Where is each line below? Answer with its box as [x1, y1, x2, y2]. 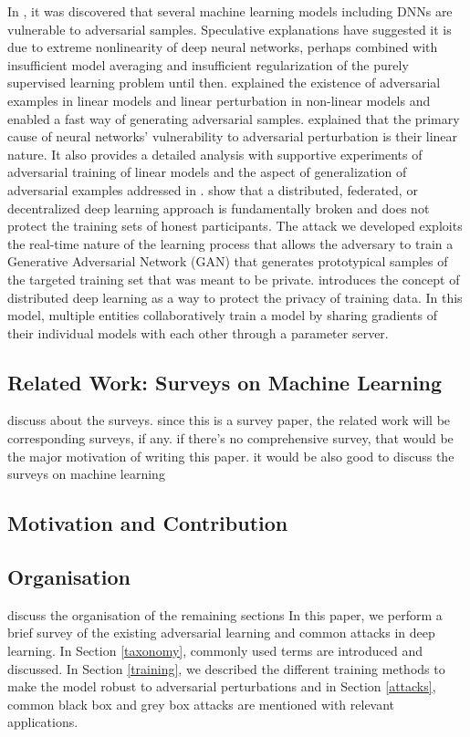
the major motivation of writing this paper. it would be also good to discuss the [7, 446, 454, 465]
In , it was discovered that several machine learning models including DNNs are [7, 2, 453, 20]
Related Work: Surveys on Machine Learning [7, 368, 443, 396]
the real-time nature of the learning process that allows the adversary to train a [7, 234, 454, 253]
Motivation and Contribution [7, 509, 288, 537]
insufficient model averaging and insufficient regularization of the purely [7, 55, 409, 74]
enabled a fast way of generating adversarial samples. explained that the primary [7, 109, 460, 128]
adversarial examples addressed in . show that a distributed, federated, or [7, 180, 418, 199]
